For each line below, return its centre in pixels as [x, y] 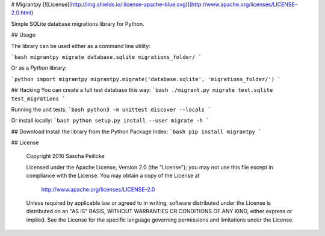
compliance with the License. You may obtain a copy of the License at [113, 176]
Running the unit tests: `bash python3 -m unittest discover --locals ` [111, 109]
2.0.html [21, 13]
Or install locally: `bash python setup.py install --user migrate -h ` [110, 121]
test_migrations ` [38, 98]
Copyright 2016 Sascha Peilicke [65, 156]
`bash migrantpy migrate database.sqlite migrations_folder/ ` [106, 57]
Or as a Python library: [39, 68]
